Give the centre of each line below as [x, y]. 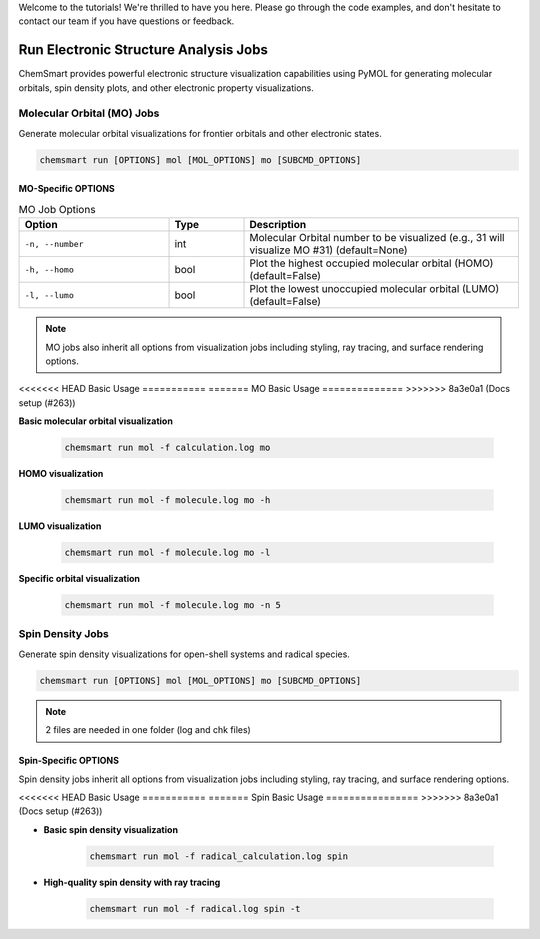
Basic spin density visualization [111, 829]
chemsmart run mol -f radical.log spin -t [195, 908]
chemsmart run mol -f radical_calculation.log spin [219, 856]
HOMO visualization [61, 474]
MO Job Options [57, 209]
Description [278, 225]
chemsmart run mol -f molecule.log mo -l [167, 553]
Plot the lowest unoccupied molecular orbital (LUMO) [374, 289]
